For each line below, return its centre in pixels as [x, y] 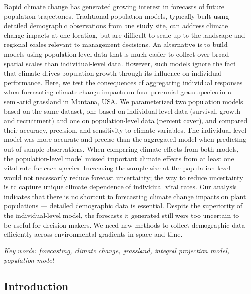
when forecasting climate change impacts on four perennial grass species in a [118, 92]
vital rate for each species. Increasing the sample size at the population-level [117, 168]
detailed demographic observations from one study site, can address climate [116, 25]
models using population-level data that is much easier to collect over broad [117, 54]
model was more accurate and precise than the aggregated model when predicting [125, 139]
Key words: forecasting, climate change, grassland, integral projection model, [117, 250]
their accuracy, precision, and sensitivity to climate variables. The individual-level [125, 130]
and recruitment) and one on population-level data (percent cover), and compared [126, 120]
